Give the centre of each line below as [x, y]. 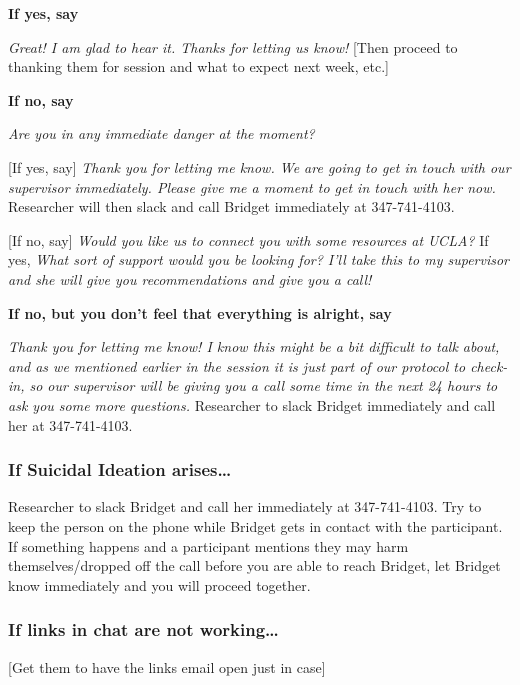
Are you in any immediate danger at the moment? [161, 133]
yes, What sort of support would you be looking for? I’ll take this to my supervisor [258, 259]
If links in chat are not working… [143, 629]
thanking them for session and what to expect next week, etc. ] [198, 66]
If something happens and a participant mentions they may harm [208, 545]
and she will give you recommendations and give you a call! [190, 278]
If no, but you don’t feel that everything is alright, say [200, 312]
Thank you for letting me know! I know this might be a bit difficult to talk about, [254, 346]
